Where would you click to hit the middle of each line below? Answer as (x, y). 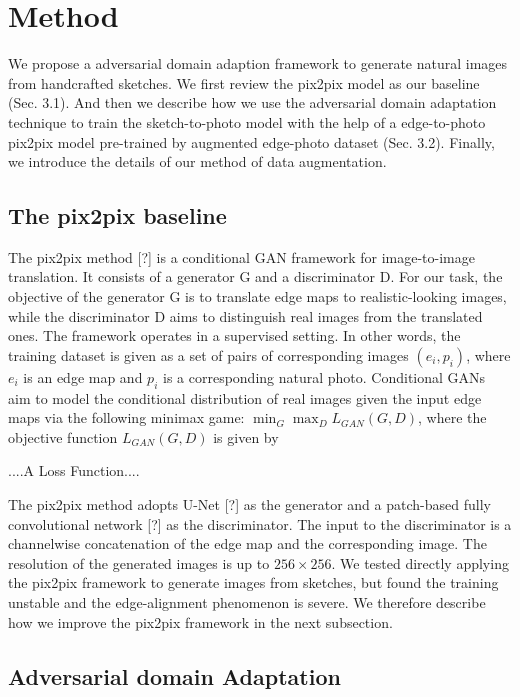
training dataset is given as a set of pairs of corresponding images (208, 354)
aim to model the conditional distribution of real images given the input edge (245, 397)
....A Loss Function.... (74, 470)
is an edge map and (83, 376)
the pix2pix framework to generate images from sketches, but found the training (253, 582)
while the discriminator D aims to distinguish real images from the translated (245, 315)
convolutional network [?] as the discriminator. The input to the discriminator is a (260, 523)
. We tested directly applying (420, 562)
